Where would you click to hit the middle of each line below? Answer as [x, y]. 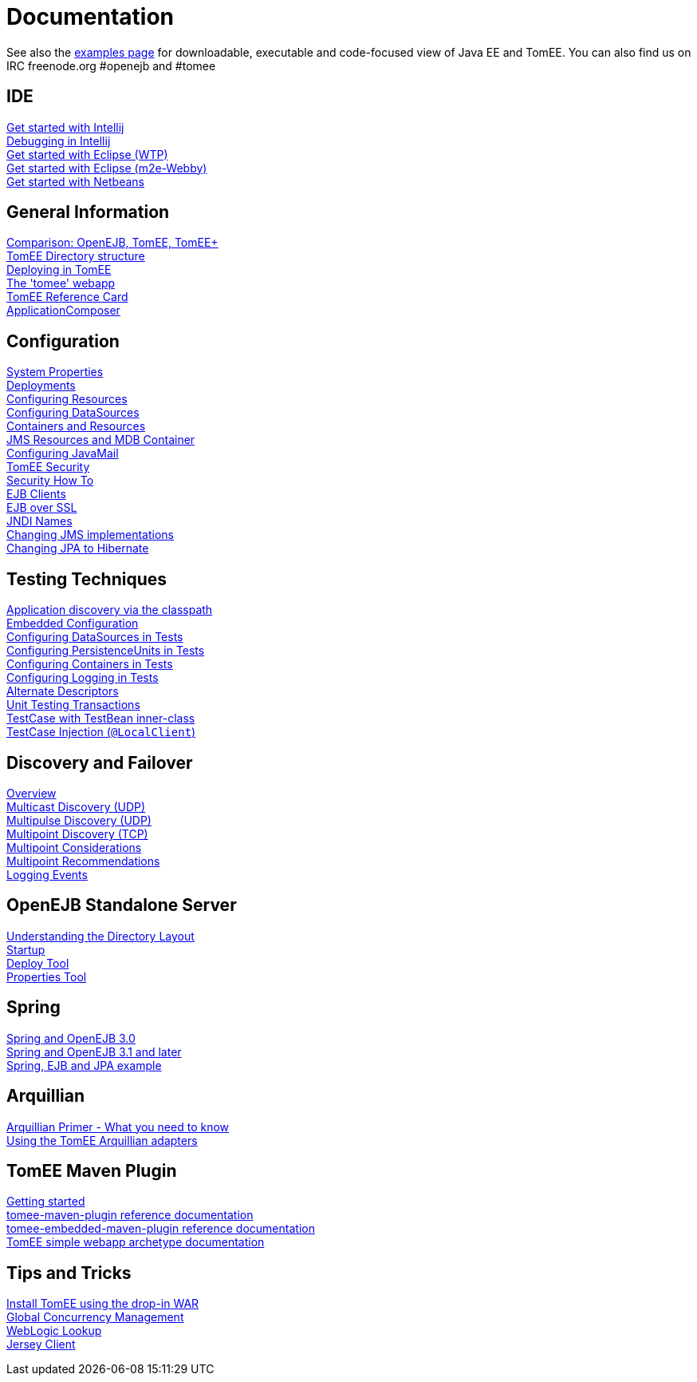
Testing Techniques [87, 579]
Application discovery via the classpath [110, 610]
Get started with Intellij [65, 127]
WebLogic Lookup [54, 1331]
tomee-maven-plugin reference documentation [130, 1215]
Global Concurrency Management [95, 1317]
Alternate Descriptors [63, 691]
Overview [32, 793]
